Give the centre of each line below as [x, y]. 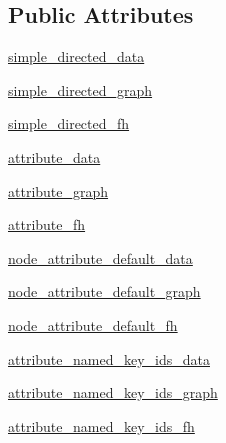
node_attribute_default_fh [93, 324]
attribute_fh [47, 224]
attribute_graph [58, 190]
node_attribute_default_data [100, 257]
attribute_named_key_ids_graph [113, 392]
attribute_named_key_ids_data [109, 358]
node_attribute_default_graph [104, 291]
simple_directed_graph [80, 89]
